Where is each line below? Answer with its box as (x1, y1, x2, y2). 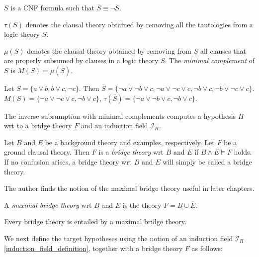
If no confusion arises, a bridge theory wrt (4, 156, 132, 167)
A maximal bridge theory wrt (4, 199, 92, 210)
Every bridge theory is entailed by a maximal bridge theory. (4, 216, 186, 227)
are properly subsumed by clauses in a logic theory (4, 55, 159, 66)
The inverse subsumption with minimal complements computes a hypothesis (4, 110, 236, 121)
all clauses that (200, 45, 246, 56)
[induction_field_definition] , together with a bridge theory (4, 243, 183, 253)
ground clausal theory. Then (4, 147, 90, 157)
